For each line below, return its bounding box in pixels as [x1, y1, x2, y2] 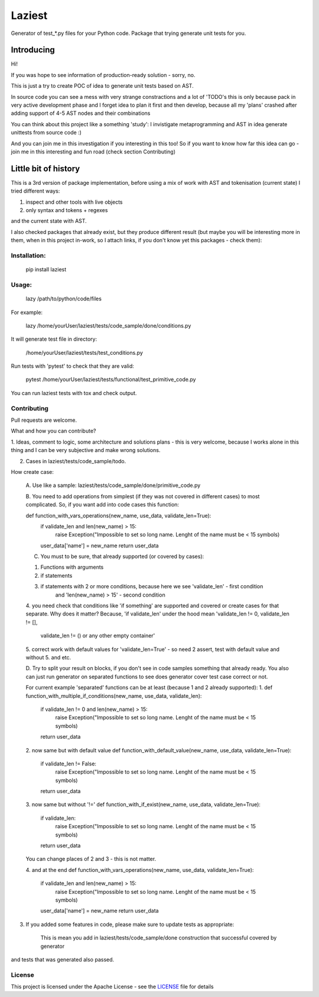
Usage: [11, 280, 32, 288]
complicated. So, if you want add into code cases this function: [25, 501, 180, 508]
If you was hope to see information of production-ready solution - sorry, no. [11, 71, 196, 78]
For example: [11, 309, 43, 316]
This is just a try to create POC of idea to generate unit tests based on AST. [11, 82, 194, 89]
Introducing [11, 45, 56, 55]
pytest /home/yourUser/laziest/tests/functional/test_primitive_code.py [25, 376, 196, 383]
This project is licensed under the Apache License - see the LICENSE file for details [11, 983, 214, 990]
